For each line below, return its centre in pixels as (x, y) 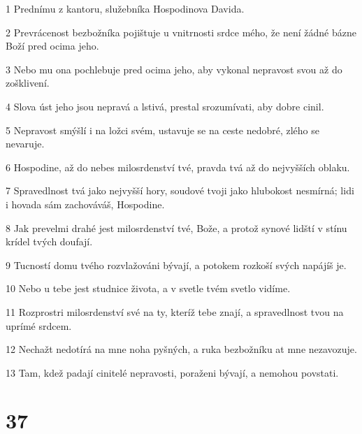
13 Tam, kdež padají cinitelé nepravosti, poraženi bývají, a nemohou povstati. (172, 372)
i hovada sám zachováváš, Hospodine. (85, 204)
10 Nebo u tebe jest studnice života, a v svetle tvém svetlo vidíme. (148, 288)
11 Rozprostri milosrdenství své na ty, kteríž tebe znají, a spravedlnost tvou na (175, 311)
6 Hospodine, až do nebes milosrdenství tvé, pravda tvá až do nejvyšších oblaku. (178, 167)
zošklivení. (28, 83)
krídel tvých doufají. (49, 241)
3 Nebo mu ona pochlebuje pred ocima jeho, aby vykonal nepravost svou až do (174, 69)
